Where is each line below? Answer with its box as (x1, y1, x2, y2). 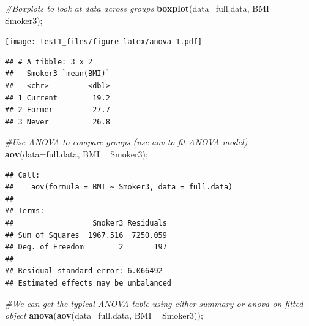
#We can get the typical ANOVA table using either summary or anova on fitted (5, 297, 303, 309)
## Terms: (5, 207, 45, 216)
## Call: (5, 170, 40, 180)
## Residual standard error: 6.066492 (5, 267, 163, 276)
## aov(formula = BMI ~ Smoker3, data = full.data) (5, 183, 233, 192)
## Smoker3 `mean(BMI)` (5, 69, 110, 78)
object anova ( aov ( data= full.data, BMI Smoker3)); (5, 309, 203, 322)
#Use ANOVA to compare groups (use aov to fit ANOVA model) (5, 135, 248, 148)
